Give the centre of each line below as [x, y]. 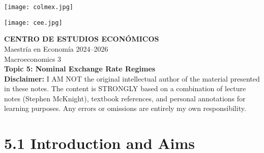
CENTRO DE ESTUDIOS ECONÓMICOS [82, 39]
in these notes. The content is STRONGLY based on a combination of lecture [125, 88]
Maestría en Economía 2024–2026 [56, 48]
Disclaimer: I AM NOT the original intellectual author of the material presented [132, 78]
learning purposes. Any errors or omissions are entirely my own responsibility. [125, 108]
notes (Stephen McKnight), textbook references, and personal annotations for [125, 98]
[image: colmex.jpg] [39, 7]
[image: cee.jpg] [33, 23]
